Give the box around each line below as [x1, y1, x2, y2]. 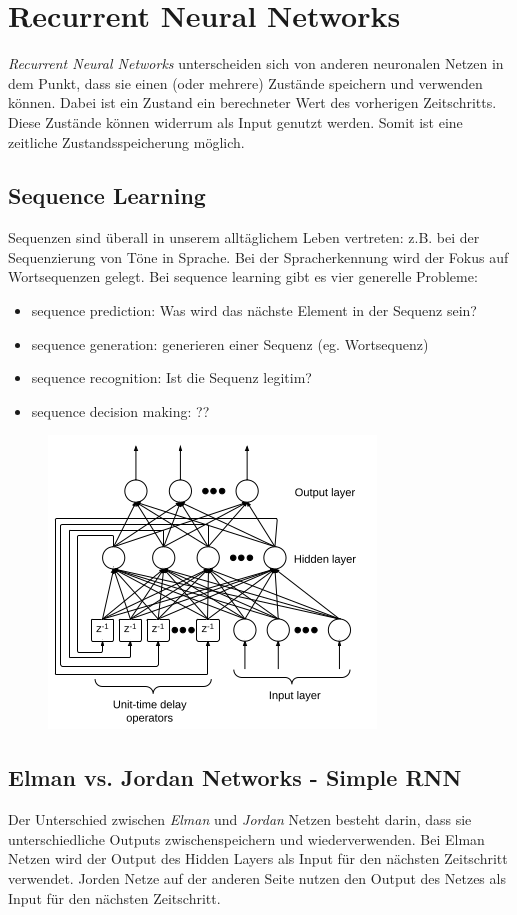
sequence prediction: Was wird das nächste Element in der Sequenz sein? [31, 300, 477, 321]
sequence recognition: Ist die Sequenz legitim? [31, 367, 312, 388]
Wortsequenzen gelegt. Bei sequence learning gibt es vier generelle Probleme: [8, 266, 478, 287]
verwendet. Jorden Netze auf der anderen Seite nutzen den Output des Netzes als [8, 868, 506, 889]
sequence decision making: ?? [31, 400, 210, 421]
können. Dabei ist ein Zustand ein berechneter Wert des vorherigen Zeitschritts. [8, 92, 497, 113]
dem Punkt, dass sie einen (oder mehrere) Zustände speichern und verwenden [8, 72, 483, 93]
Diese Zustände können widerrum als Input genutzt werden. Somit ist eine [8, 111, 463, 132]
